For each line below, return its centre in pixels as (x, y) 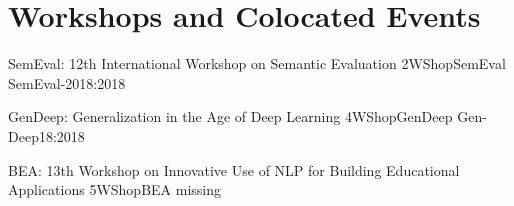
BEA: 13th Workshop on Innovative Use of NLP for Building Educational (234, 169)
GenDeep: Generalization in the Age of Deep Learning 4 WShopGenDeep (230, 116)
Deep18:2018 (46, 135)
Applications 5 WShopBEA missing (115, 189)
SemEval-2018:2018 (67, 82)
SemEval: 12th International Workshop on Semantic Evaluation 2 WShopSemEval (257, 63)
